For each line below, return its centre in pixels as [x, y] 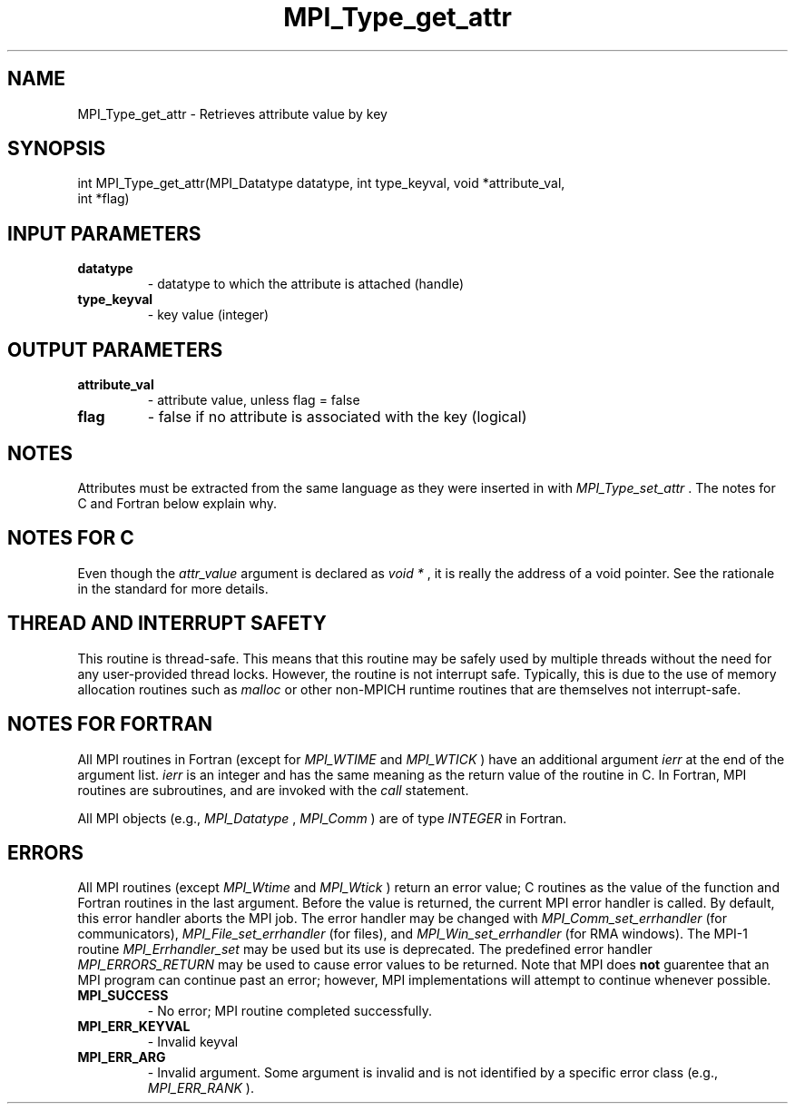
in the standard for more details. [173, 588]
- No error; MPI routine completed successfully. [290, 1011]
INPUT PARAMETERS [104, 233]
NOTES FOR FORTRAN [110, 724]
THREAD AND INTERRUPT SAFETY [167, 624]
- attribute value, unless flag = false [254, 400]
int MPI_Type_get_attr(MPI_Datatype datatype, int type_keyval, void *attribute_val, [321, 183]
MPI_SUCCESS [123, 996]
